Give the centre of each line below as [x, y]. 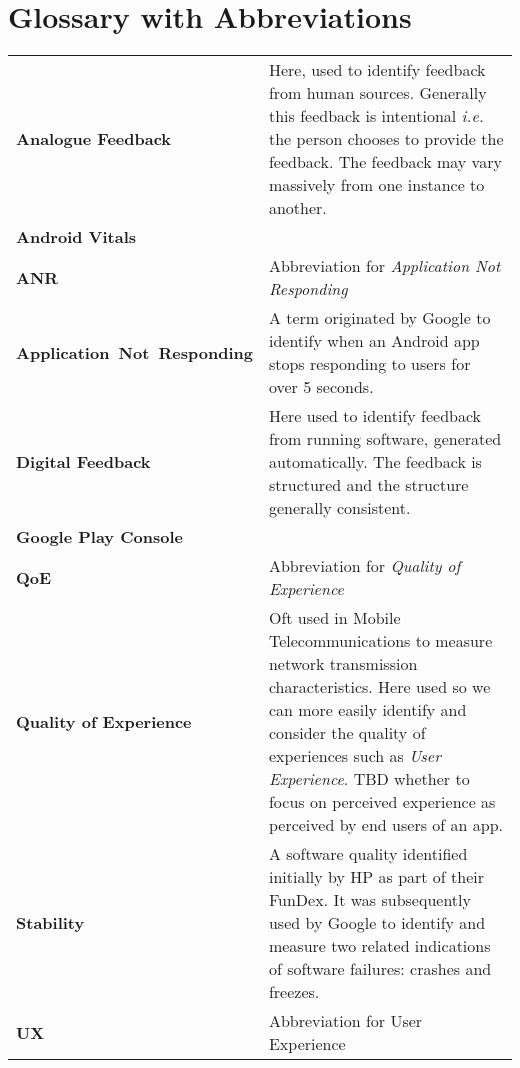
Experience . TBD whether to [369, 779]
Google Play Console [99, 537]
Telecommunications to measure [380, 641]
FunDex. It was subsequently [369, 900]
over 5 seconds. [321, 387]
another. [297, 208]
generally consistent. [339, 508]
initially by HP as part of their [376, 877]
